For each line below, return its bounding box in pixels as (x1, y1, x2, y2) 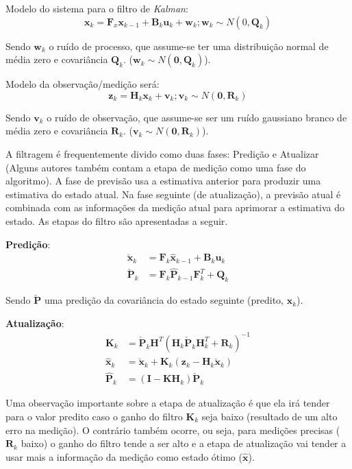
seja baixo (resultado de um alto (201, 409, 338, 424)
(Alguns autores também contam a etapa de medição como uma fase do (5, 160, 306, 174)
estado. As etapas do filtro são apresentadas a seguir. (5, 213, 228, 228)
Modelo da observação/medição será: (5, 77, 160, 91)
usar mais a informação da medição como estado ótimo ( (5, 449, 242, 464)
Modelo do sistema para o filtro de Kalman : (5, 1, 188, 15)
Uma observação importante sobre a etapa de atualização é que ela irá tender (5, 396, 330, 410)
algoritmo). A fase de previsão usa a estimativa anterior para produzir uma (5, 173, 321, 188)
